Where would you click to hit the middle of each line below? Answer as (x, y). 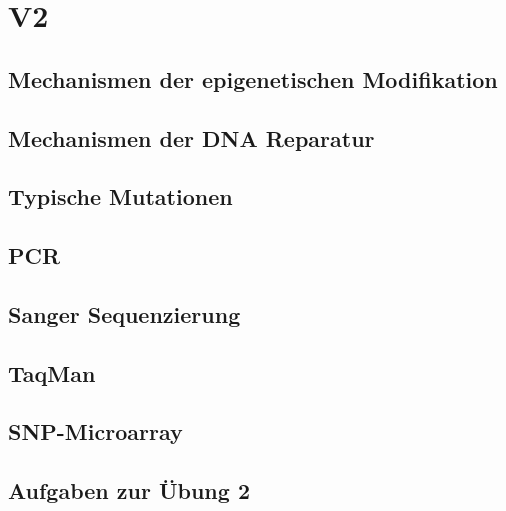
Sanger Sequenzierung (124, 313)
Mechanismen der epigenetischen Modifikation (253, 78)
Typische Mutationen (120, 196)
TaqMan (52, 372)
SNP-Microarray (95, 431)
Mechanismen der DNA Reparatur (191, 137)
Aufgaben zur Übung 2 (129, 490)
